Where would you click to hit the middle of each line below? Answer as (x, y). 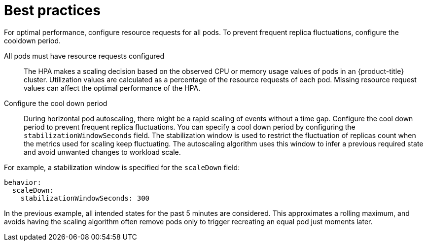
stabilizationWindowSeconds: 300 (85, 198)
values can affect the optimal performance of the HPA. (112, 88)
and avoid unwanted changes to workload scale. (102, 152)
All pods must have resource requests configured (84, 56)
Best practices (52, 10)
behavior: (23, 182)
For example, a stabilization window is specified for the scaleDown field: (122, 167)
